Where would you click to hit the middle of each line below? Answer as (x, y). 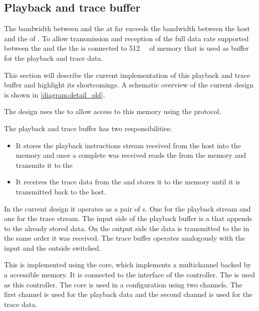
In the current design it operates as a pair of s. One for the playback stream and (127, 208)
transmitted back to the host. (61, 191)
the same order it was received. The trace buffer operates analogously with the (125, 238)
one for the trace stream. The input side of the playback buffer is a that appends (128, 218)
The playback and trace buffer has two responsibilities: (88, 128)
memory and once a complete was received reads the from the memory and (131, 155)
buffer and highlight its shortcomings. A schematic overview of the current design (129, 85)
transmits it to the (44, 165)
